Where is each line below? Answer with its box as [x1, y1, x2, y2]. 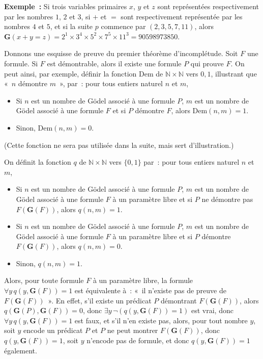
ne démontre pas [201, 193, 253, 204]
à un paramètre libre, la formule [93, 275, 193, 286]
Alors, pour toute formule [4, 275, 84, 286]
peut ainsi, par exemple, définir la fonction [4, 68, 137, 79]
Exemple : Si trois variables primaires [4, 1, 127, 11]
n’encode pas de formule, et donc [86, 335, 189, 346]
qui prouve [190, 58, 224, 68]
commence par [101, 21, 146, 32]
